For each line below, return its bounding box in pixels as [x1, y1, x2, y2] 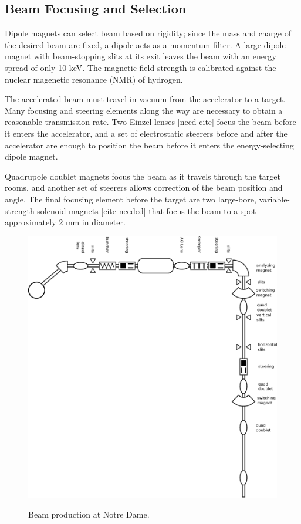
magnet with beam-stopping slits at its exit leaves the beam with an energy [5, 50, 276, 62]
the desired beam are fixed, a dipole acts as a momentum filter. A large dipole [5, 38, 286, 50]
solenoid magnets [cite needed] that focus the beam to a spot [37, 204, 256, 217]
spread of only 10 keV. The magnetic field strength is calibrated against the [5, 61, 276, 73]
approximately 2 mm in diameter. [5, 216, 126, 228]
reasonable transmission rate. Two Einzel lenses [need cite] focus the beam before [5, 116, 296, 128]
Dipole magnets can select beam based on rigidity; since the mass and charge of [5, 27, 291, 39]
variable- [259, 192, 290, 205]
